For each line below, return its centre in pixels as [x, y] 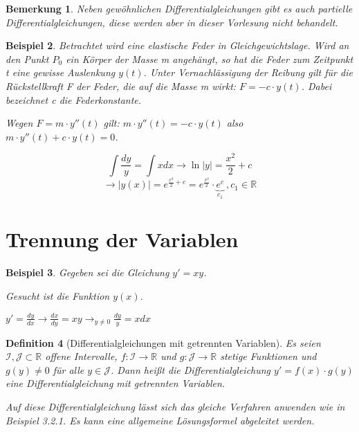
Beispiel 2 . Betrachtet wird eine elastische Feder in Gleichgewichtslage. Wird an [177, 45]
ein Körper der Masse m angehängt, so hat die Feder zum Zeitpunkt [210, 58]
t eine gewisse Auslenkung [61, 72]
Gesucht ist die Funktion [58, 295]
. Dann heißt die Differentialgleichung [191, 369]
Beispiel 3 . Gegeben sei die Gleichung [88, 272]
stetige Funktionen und [268, 356]
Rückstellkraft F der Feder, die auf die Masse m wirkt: [121, 85]
